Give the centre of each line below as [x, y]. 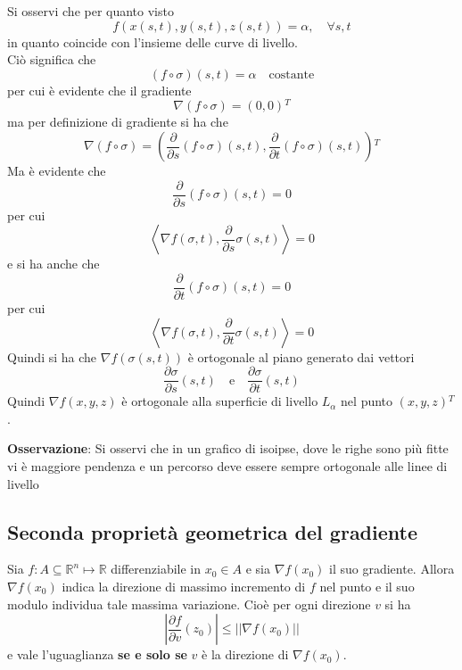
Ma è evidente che [57, 171]
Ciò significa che [52, 59]
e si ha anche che [54, 264]
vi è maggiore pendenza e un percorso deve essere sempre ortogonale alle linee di [227, 465]
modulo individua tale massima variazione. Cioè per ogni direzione [189, 604]
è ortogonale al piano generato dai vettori [301, 356]
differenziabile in [156, 569]
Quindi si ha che [52, 356]
